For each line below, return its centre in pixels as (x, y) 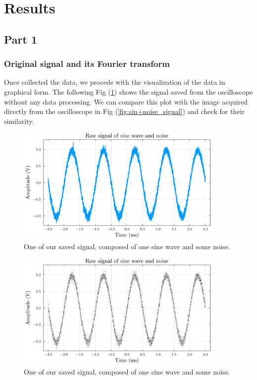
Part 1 (21, 39)
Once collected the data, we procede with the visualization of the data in (115, 82)
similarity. (19, 121)
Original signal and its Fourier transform (87, 64)
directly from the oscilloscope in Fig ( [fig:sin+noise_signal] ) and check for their (124, 111)
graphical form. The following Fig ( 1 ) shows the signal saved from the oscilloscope (128, 91)
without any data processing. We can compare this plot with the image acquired (126, 101)
